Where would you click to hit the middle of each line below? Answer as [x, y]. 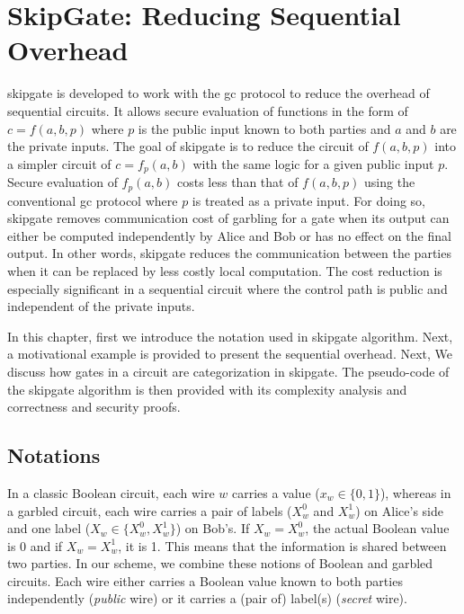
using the [390, 182]
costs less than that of [237, 182]
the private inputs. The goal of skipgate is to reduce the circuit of [188, 146]
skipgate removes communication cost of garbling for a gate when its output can [228, 218]
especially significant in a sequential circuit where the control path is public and [228, 288]
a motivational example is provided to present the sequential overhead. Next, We [230, 354]
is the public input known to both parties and [264, 128]
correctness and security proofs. [94, 407]
